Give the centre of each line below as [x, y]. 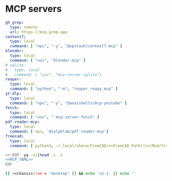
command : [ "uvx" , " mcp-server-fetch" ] [55, 117]
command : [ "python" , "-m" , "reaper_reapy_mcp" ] [64, 89]
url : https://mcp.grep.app [39, 32]
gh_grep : [15, 22]
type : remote [24, 27]
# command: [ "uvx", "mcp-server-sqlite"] [53, 74]
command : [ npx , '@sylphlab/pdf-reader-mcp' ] [59, 132]
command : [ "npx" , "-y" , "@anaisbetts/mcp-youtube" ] [68, 103]
